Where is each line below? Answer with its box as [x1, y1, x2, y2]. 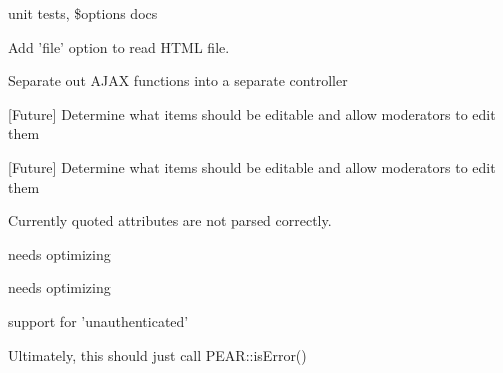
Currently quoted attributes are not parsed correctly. [8, 210, 332, 231]
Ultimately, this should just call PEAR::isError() [8, 344, 307, 365]
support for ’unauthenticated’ [8, 310, 189, 331]
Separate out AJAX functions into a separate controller [8, 70, 348, 91]
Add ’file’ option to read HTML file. [8, 36, 230, 57]
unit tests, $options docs [8, 3, 158, 23]
